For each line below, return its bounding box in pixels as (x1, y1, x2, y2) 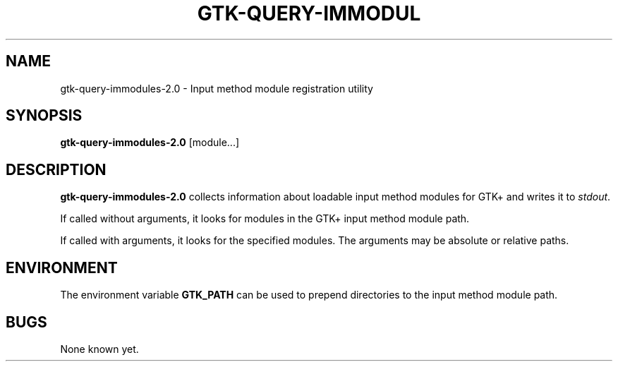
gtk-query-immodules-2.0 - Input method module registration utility (60, 82, 373, 95)
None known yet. (60, 342, 139, 355)
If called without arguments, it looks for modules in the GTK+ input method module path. (60, 212, 470, 225)
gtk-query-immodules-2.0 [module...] (60, 136, 240, 149)
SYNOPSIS (6, 107, 83, 125)
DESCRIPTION (6, 160, 107, 179)
